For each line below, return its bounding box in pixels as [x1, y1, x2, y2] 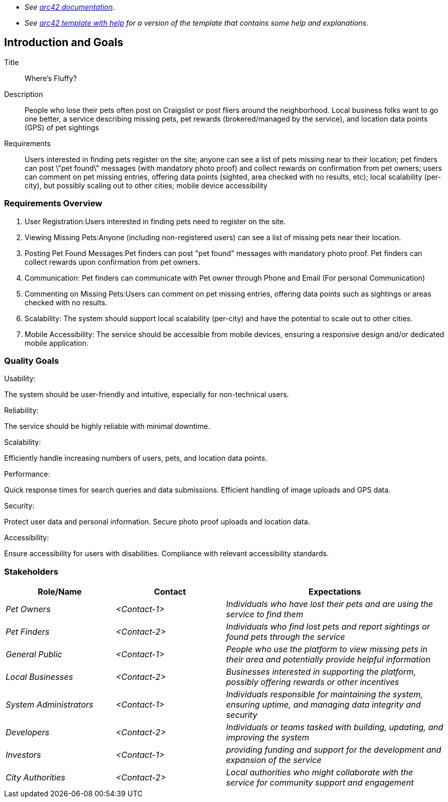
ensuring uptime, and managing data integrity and [226, 699, 421, 710]
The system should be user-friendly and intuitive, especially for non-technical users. [4, 390, 289, 399]
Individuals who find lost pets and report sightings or [226, 621, 430, 632]
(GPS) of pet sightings [25, 123, 99, 132]
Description [4, 89, 43, 99]
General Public [6, 649, 63, 660]
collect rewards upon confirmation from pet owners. [25, 257, 200, 266]
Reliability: [4, 406, 39, 415]
